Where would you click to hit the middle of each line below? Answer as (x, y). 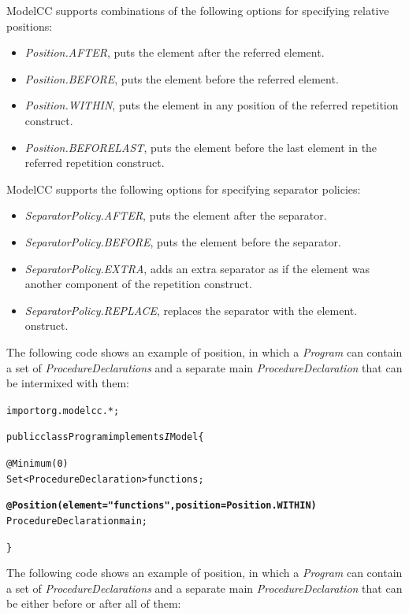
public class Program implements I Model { (105, 437)
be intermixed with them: (68, 383)
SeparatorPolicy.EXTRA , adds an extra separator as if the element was (197, 268)
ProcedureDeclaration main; (77, 521)
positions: (30, 26)
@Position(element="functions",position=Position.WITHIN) (162, 506)
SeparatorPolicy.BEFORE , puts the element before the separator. (183, 241)
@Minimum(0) (37, 464)
